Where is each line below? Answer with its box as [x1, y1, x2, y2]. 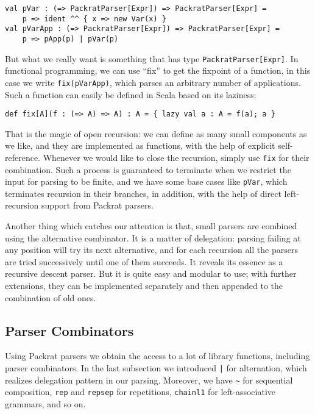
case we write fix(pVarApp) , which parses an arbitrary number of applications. [5, 76, 301, 88]
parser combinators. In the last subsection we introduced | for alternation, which [5, 362, 307, 374]
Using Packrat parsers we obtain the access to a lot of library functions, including [5, 349, 310, 362]
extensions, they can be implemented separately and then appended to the [5, 279, 283, 292]
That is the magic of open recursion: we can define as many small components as [5, 127, 307, 140]
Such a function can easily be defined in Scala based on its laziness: [5, 88, 257, 101]
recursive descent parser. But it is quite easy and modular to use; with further [5, 267, 297, 280]
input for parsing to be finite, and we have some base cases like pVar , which [5, 175, 288, 188]
